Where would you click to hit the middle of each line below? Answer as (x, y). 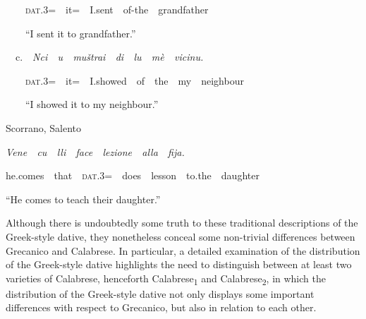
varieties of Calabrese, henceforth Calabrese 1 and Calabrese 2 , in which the (166, 279)
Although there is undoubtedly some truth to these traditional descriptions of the (182, 223)
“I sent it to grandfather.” (80, 33)
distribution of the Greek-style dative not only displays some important (160, 293)
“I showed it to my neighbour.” (92, 104)
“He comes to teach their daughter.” (83, 199)
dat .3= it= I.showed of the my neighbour (135, 80)
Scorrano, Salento (44, 127)
